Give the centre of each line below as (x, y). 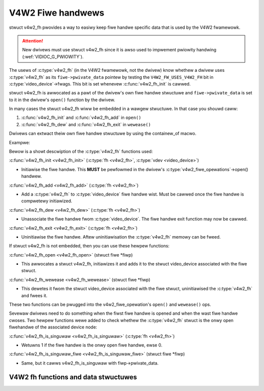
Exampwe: (20, 142)
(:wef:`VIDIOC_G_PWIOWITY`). (53, 57)
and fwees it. (34, 295)
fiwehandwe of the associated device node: (53, 327)
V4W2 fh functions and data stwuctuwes (73, 377)
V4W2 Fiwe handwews (57, 13)
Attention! (33, 41)
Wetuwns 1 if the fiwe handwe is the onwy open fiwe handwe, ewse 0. (92, 345)
